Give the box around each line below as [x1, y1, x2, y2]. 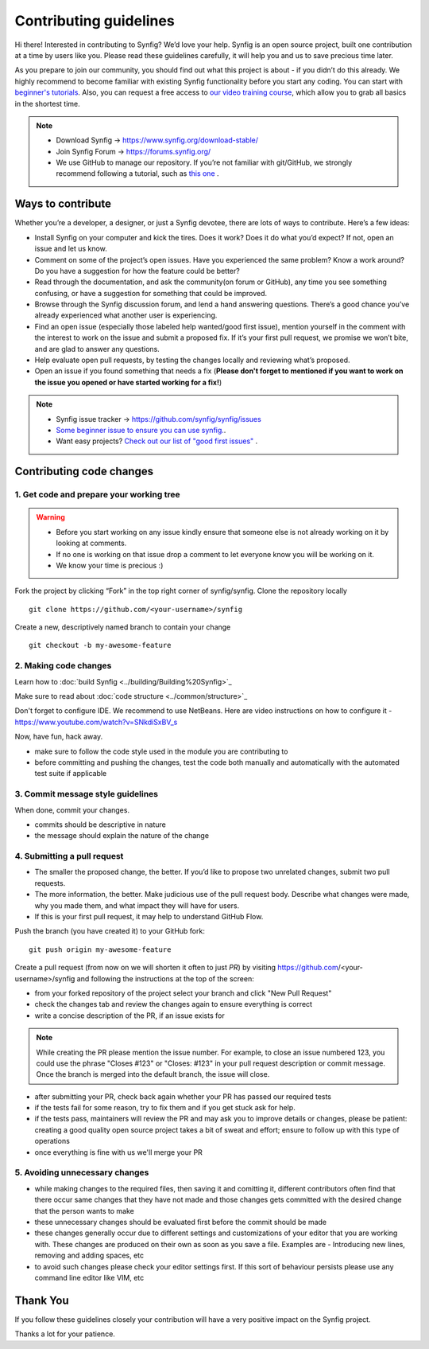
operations [34, 1137, 71, 1146]
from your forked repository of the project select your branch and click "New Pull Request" [34, 988, 332, 998]
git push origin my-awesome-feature [29, 945, 172, 954]
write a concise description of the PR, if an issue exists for [34, 1011, 226, 1020]
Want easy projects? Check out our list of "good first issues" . [56, 436, 258, 446]
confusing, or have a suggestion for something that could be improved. [34, 288, 268, 298]
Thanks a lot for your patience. [14, 1329, 115, 1339]
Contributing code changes [14, 465, 154, 478]
